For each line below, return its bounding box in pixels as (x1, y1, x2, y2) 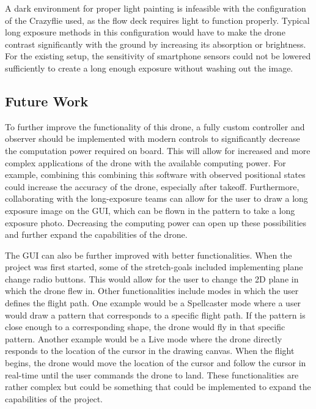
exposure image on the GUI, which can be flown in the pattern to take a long (5, 204, 295, 216)
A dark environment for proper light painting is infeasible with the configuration (5, 2, 306, 14)
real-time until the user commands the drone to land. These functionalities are (5, 368, 299, 381)
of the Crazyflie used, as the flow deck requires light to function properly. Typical (5, 13, 310, 26)
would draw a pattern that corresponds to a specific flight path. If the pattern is (5, 308, 306, 321)
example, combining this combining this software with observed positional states (5, 168, 306, 181)
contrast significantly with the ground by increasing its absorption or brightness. (5, 37, 306, 50)
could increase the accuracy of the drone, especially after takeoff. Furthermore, (5, 180, 299, 193)
